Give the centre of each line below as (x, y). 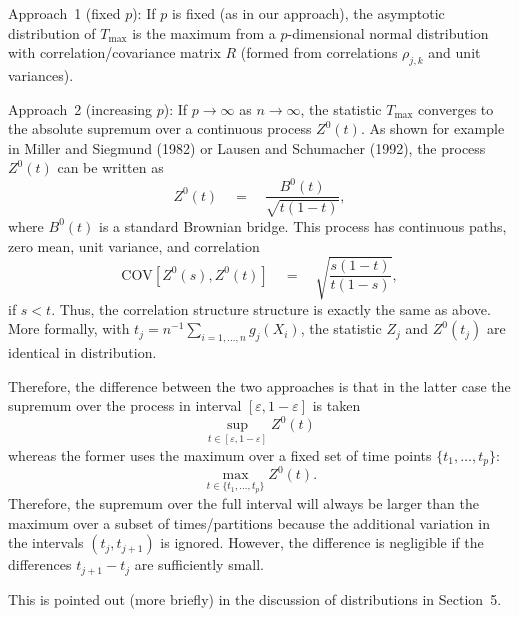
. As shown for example (432, 128)
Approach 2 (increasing (80, 108)
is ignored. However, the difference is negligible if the (322, 542)
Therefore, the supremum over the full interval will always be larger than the (243, 503)
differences (40, 564)
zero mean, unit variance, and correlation (134, 245)
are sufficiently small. (199, 564)
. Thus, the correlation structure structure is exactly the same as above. (271, 308)
